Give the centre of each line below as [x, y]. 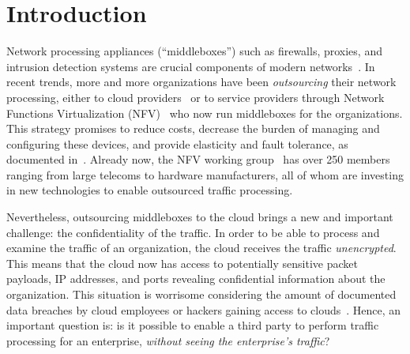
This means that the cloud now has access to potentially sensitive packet [182, 263]
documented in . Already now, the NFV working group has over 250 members [198, 159]
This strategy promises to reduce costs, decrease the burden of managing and [193, 128]
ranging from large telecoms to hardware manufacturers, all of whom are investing [205, 174]
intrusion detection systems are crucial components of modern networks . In [191, 66]
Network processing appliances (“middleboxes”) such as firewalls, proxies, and [194, 51]
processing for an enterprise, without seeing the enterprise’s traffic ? [168, 340]
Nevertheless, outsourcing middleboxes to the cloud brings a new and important [200, 217]
